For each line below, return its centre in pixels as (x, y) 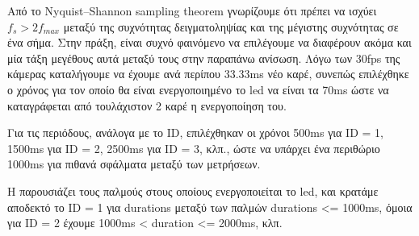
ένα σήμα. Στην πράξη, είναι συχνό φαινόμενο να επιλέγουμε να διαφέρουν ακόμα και (209, 42)
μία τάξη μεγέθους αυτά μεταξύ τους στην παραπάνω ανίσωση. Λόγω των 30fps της (204, 58)
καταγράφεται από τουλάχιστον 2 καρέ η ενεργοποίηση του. (147, 105)
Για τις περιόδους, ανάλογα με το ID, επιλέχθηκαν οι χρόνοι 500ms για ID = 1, (195, 132)
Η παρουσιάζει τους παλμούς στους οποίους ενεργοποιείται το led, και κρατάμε (193, 190)
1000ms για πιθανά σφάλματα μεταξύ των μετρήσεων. (134, 164)
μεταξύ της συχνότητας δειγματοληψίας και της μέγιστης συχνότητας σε (231, 26)
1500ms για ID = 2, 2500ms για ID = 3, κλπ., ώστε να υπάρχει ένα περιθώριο (194, 148)
